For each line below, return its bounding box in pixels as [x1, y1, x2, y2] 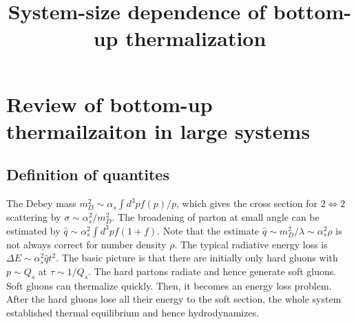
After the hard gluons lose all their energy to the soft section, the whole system [6, 292, 342, 306]
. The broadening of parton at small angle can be [112, 210, 320, 224]
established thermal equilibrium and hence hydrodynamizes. [6, 305, 260, 319]
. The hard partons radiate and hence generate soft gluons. [88, 263, 337, 278]
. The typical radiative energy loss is [174, 237, 328, 251]
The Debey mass [6, 196, 76, 210]
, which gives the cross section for [176, 196, 317, 210]
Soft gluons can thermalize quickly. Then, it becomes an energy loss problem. [6, 278, 332, 292]
